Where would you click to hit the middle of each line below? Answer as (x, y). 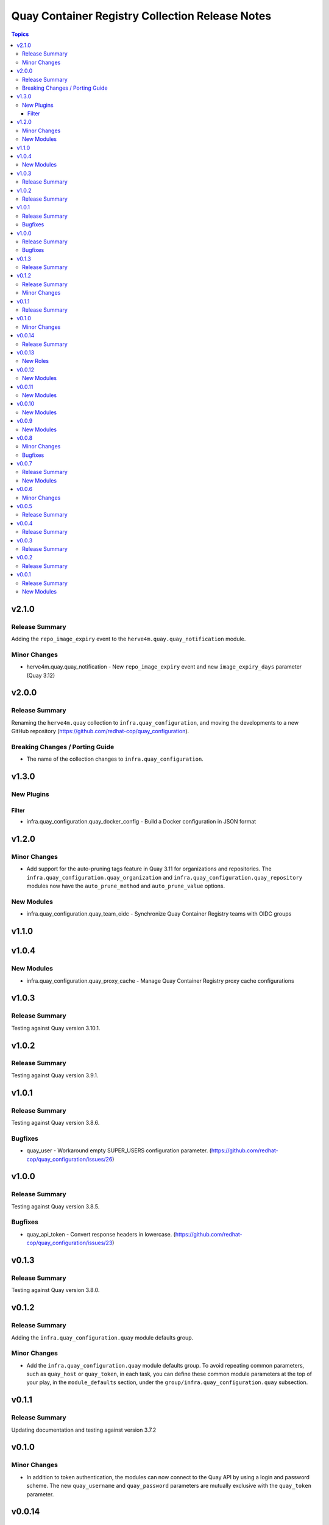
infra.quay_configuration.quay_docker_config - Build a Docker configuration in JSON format (141, 822)
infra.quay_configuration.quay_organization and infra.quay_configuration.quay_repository (164, 877)
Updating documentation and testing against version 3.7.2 (84, 1430)
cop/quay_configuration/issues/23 (69, 1243)
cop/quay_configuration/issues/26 (69, 1159)
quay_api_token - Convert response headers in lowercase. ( (101, 1234)
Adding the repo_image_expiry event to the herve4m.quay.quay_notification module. (129, 639)
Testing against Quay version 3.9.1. (55, 1075)
